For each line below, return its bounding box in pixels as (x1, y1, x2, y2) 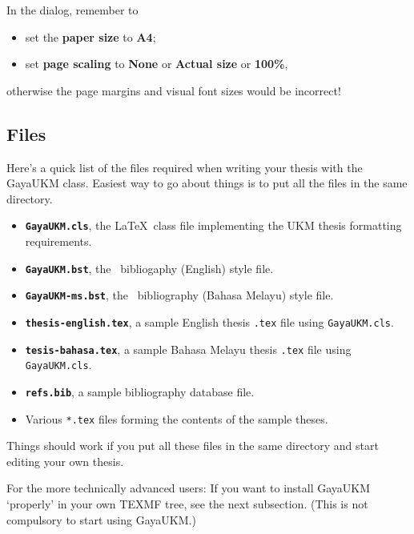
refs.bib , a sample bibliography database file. (25, 383, 255, 399)
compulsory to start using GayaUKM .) (6, 511, 196, 528)
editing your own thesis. (6, 452, 124, 469)
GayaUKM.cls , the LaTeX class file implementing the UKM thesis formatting (25, 217, 402, 234)
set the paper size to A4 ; (25, 28, 156, 45)
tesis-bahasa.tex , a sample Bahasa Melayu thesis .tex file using (25, 340, 352, 357)
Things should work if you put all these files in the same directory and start (6, 437, 379, 454)
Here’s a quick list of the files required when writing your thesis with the (6, 159, 363, 175)
